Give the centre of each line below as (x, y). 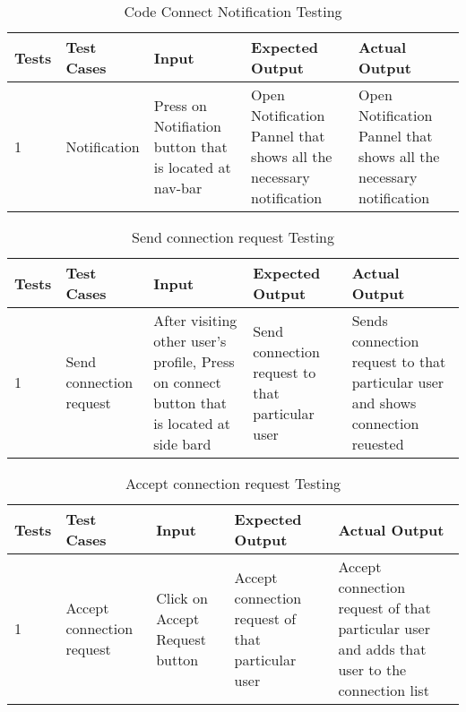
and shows (384, 403)
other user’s (190, 341)
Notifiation (187, 125)
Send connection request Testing (233, 237)
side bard (182, 444)
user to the (372, 669)
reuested (378, 444)
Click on (182, 597)
